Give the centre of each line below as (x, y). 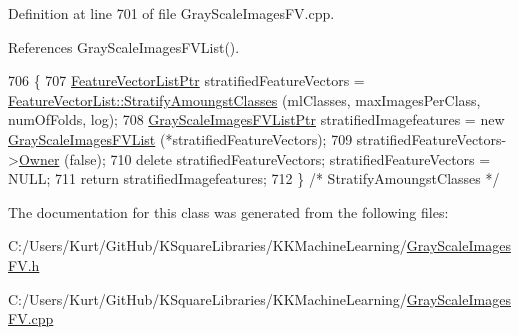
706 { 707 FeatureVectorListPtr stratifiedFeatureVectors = (186, 80)
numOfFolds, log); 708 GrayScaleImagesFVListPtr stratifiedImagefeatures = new (256, 119)
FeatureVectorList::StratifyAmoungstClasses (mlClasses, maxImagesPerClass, (244, 99)
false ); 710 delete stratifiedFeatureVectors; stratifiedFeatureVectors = (280, 158)
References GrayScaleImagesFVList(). (124, 46)
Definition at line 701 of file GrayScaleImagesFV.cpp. (171, 13)
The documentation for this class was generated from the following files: (228, 211)
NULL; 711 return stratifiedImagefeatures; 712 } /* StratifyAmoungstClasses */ (254, 178)
